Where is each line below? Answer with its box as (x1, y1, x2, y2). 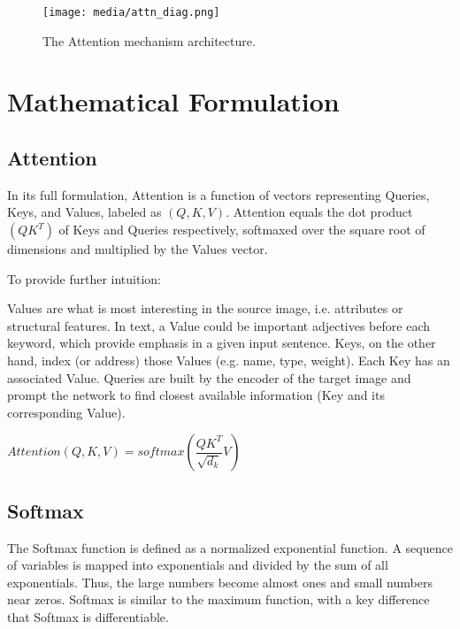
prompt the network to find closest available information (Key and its (7, 386, 385, 404)
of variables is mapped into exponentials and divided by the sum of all (7, 556, 388, 574)
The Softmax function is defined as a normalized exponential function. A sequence (7, 538, 453, 556)
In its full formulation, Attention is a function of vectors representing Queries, (7, 185, 430, 203)
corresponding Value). (7, 403, 126, 421)
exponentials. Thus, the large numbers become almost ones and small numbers (7, 572, 433, 591)
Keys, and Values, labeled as (7, 203, 162, 221)
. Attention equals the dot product (226, 203, 413, 221)
